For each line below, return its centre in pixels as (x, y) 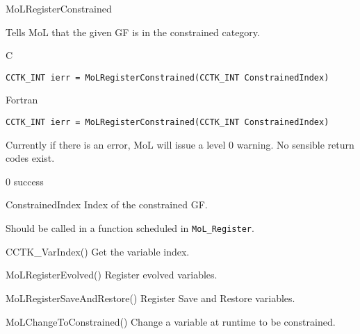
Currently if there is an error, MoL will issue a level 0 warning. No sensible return (180, 144)
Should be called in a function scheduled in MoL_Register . (130, 228)
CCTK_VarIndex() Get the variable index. (98, 251)
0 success (25, 181)
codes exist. (30, 158)
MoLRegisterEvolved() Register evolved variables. (112, 275)
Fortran (22, 100)
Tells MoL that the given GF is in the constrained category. (133, 32)
